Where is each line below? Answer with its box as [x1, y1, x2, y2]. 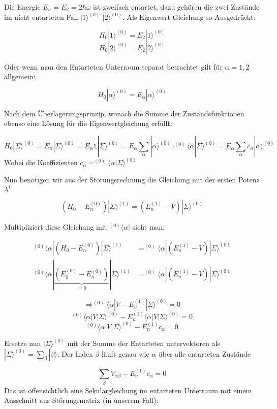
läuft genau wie [101, 348, 149, 359]
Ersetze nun [4, 338, 41, 349]
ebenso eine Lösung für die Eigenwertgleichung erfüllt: [4, 118, 172, 129]
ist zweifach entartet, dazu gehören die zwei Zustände [93, 2, 260, 12]
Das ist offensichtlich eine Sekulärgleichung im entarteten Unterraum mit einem [4, 385, 252, 395]
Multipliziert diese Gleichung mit [4, 222, 107, 232]
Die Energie [4, 2, 41, 12]
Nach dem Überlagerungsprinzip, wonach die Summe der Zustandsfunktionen [4, 108, 244, 118]
